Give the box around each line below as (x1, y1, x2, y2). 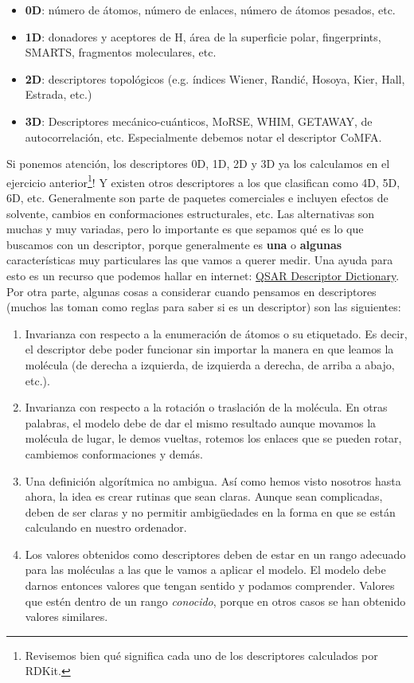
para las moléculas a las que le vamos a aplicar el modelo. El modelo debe (25, 561, 386, 578)
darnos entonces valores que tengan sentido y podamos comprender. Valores (25, 577, 395, 594)
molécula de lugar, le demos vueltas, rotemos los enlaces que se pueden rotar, (25, 430, 402, 447)
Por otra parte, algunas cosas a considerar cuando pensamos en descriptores (6, 283, 377, 299)
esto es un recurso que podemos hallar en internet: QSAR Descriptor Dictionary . (6, 267, 400, 283)
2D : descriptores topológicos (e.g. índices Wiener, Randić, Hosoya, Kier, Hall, (25, 70, 405, 87)
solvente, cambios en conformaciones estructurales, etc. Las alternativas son (6, 205, 375, 221)
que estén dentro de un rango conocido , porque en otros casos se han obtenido (25, 592, 406, 609)
